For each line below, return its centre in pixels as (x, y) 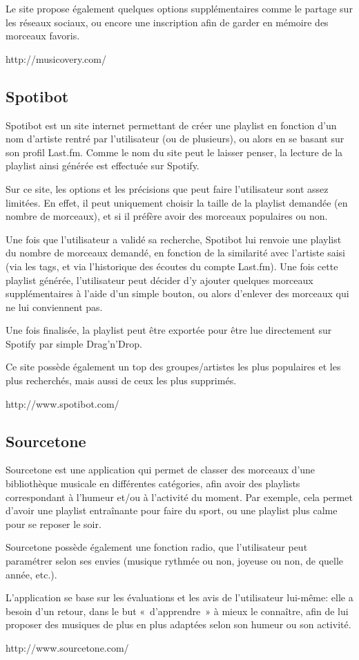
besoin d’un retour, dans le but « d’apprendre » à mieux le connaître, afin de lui (177, 611)
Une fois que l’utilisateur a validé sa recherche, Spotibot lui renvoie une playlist (174, 239)
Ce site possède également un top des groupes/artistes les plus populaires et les (173, 367)
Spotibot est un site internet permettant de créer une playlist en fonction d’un (171, 125)
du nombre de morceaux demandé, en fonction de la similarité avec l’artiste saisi (175, 253)
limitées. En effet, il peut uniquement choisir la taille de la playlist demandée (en (177, 202)
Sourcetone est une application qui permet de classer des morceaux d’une (161, 470)
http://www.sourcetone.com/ (67, 648)
